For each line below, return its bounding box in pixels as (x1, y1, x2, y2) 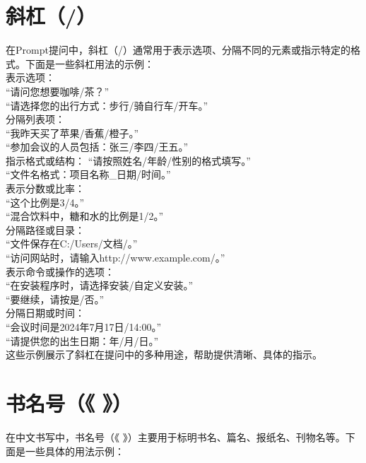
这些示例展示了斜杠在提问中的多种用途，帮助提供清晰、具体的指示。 (6, 347, 322, 362)
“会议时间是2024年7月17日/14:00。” (6, 320, 162, 334)
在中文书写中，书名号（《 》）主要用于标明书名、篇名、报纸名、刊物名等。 (6, 429, 346, 444)
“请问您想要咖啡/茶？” (6, 83, 110, 98)
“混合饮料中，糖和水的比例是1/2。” (6, 209, 164, 223)
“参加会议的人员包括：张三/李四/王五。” (6, 139, 189, 154)
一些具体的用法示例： (25, 443, 124, 458)
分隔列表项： (6, 112, 65, 127)
